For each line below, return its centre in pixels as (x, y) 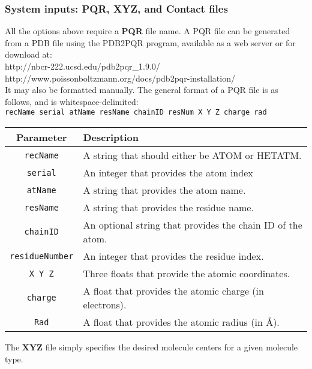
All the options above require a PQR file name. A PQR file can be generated (148, 31)
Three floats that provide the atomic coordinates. (187, 274)
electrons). (105, 305)
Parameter (41, 137)
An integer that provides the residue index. (173, 256)
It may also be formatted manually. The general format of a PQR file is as (142, 90)
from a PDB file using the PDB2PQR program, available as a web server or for (150, 42)
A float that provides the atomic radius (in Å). (181, 322)
